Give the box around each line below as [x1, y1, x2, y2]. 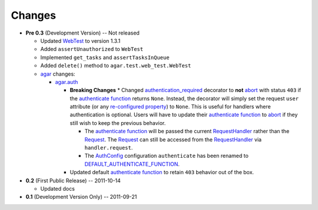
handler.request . [84, 144, 133, 151]
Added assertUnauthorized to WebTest [40, 46, 144, 53]
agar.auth [55, 78, 78, 85]
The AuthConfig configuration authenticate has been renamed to [84, 153, 249, 160]
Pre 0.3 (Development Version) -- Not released [25, 29, 140, 36]
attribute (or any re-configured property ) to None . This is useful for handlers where [69, 103, 271, 110]
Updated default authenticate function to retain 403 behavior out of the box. [69, 169, 254, 176]
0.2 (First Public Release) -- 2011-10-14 [25, 177, 121, 184]
